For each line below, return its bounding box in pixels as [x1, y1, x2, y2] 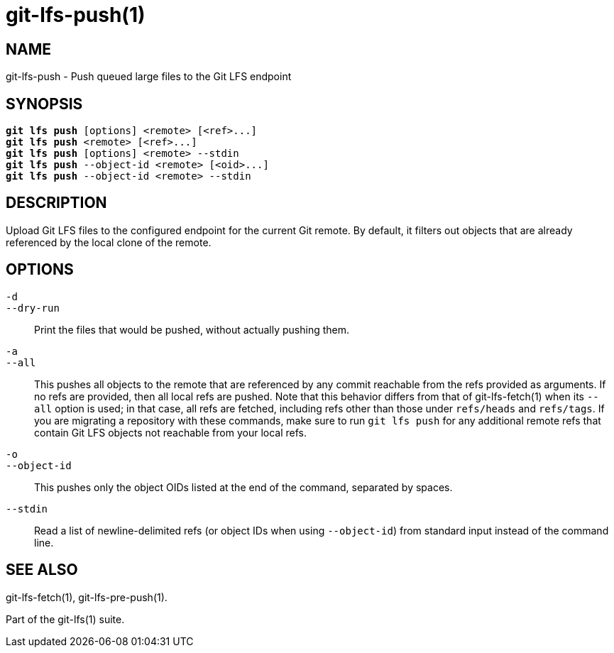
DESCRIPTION [6, 194, 107, 212]
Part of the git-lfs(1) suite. [6, 613, 125, 625]
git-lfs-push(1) [6, 3, 146, 27]
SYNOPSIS [6, 94, 83, 113]
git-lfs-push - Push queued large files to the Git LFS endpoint [6, 70, 292, 83]
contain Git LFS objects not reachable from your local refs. [34, 426, 307, 439]
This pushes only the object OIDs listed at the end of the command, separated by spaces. [34, 481, 453, 493]
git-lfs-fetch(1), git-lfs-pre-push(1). [6, 591, 168, 603]
